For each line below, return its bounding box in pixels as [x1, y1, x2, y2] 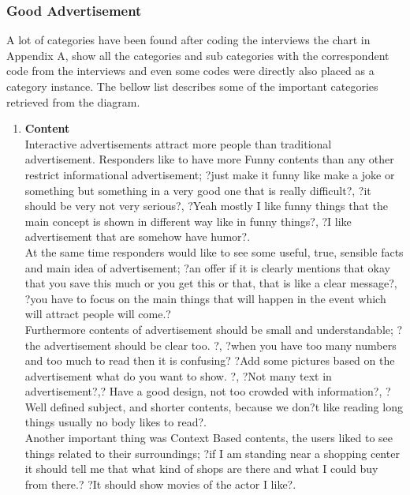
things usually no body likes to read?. [24, 414, 207, 430]
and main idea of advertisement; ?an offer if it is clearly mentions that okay [24, 259, 390, 276]
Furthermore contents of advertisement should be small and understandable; [24, 321, 393, 337]
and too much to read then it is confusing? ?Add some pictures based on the [24, 352, 395, 369]
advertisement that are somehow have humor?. [24, 228, 251, 245]
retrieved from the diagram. [6, 93, 140, 110]
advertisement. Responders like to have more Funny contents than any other [24, 151, 394, 167]
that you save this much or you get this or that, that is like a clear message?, [24, 275, 397, 291]
